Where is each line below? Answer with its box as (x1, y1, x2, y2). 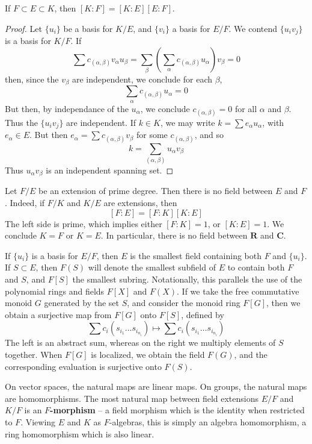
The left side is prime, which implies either (5, 217, 162, 230)
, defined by (181, 308, 224, 320)
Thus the (5, 116, 38, 128)
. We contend (228, 22, 278, 34)
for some (136, 128, 168, 141)
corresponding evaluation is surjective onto (5, 360, 162, 372)
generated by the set (44, 296, 120, 309)
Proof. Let (5, 22, 42, 34)
